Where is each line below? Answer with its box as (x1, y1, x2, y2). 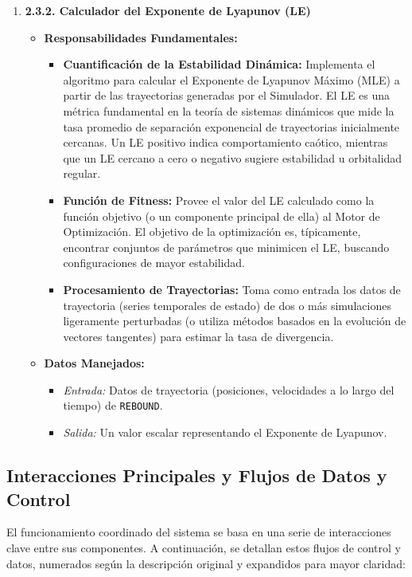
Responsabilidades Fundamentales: (44, 29, 238, 45)
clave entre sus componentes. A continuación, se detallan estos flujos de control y (6, 539, 402, 555)
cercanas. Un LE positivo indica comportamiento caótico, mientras (63, 134, 388, 151)
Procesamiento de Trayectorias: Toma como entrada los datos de (63, 281, 401, 297)
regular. (63, 165, 101, 182)
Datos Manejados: (44, 355, 145, 371)
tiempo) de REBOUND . (63, 397, 163, 414)
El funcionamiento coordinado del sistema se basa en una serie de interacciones (6, 524, 391, 540)
